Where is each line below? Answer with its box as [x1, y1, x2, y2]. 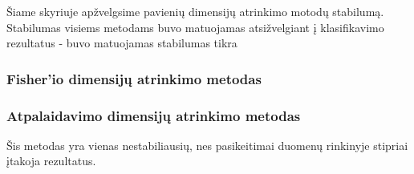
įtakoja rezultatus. [6, 152, 96, 169]
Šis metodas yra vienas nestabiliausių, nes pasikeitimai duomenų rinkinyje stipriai [6, 136, 408, 153]
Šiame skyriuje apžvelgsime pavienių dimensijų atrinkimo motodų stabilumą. [6, 3, 384, 19]
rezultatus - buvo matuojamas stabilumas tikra [6, 34, 237, 51]
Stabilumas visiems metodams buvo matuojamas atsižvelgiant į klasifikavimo [6, 18, 384, 35]
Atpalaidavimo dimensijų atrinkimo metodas [6, 105, 301, 125]
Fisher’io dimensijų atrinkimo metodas [6, 68, 262, 88]
